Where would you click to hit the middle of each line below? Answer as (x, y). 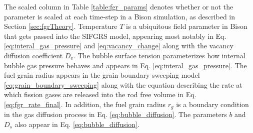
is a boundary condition (212, 104)
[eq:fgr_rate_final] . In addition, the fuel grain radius (85, 104)
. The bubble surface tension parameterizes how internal (159, 55)
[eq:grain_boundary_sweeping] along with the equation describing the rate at (123, 84)
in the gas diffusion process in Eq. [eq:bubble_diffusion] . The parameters (115, 114)
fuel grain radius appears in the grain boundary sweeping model (102, 75)
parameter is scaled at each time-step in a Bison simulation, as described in (120, 16)
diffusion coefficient (33, 55)
